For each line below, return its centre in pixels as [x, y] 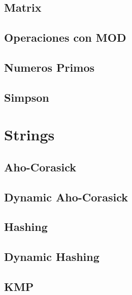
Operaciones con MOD [65, 37]
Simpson [27, 97]
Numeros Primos [49, 67]
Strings [29, 135]
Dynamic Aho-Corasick [66, 197]
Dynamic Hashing [52, 257]
